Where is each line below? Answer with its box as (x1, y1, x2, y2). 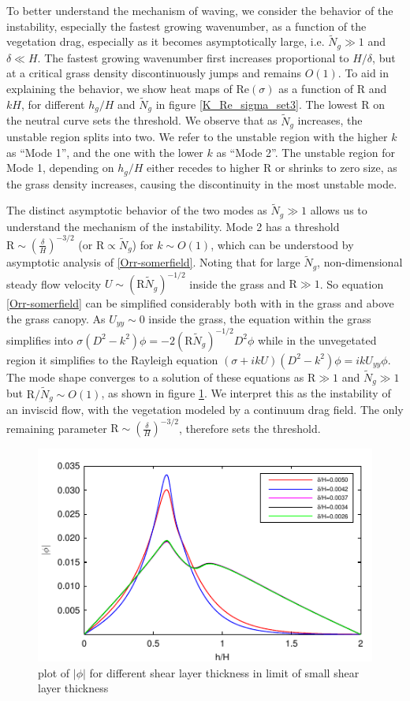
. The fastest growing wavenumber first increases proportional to (37, 49, 349, 65)
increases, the (297, 112, 363, 129)
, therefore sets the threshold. (178, 419, 321, 436)
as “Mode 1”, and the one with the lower (6, 144, 203, 160)
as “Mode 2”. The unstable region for (216, 144, 395, 160)
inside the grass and (189, 275, 285, 292)
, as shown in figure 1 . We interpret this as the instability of (101, 385, 391, 401)
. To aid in (337, 65, 389, 81)
